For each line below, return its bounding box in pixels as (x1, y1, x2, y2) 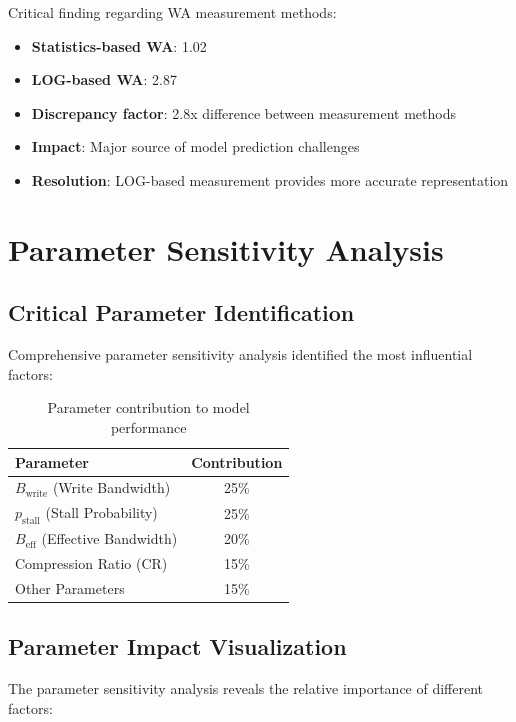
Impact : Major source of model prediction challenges (31, 136, 360, 157)
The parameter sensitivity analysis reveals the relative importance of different (8, 678, 484, 699)
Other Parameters (15, 577, 125, 598)
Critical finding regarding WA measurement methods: (8, 2, 337, 22)
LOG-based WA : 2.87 (31, 69, 177, 90)
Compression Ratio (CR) (15, 553, 168, 574)
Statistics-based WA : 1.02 (31, 35, 207, 56)
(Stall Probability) (45, 502, 158, 523)
